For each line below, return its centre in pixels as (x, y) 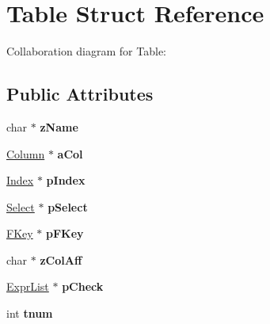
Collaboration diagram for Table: (86, 51)
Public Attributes (80, 94)
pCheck (83, 286)
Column (26, 153)
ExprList (28, 286)
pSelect (68, 206)
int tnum (30, 313)
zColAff (61, 259)
